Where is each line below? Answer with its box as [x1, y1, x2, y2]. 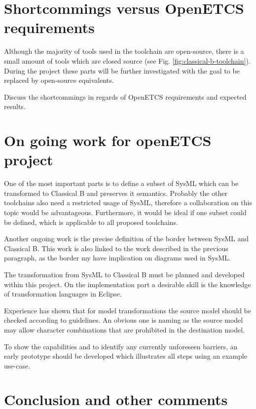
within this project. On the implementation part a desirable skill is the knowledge [4, 279, 251, 289]
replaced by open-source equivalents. [4, 75, 114, 85]
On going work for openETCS [4, 130, 212, 150]
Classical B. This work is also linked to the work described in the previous [4, 243, 228, 253]
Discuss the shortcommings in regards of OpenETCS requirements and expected [4, 91, 247, 102]
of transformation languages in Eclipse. [4, 289, 122, 299]
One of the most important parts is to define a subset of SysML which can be [4, 178, 239, 188]
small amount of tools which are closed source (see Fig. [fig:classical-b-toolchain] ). [4, 55, 251, 66]
